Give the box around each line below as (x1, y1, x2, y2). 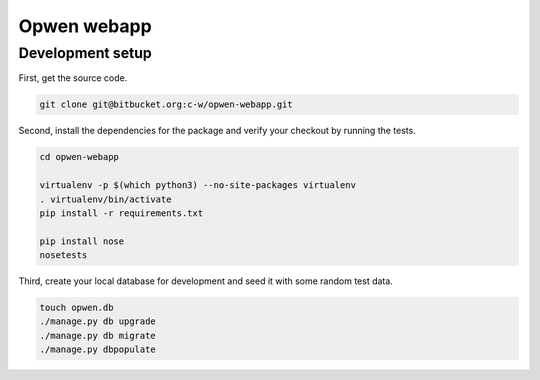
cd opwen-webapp (39, 151, 120, 163)
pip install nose (39, 235, 125, 247)
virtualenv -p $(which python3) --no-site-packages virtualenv (39, 180, 357, 191)
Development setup (18, 44, 152, 62)
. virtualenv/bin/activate (39, 193, 172, 205)
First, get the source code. (18, 72, 128, 84)
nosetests (39, 250, 88, 261)
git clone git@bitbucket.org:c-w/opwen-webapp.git (39, 99, 294, 110)
